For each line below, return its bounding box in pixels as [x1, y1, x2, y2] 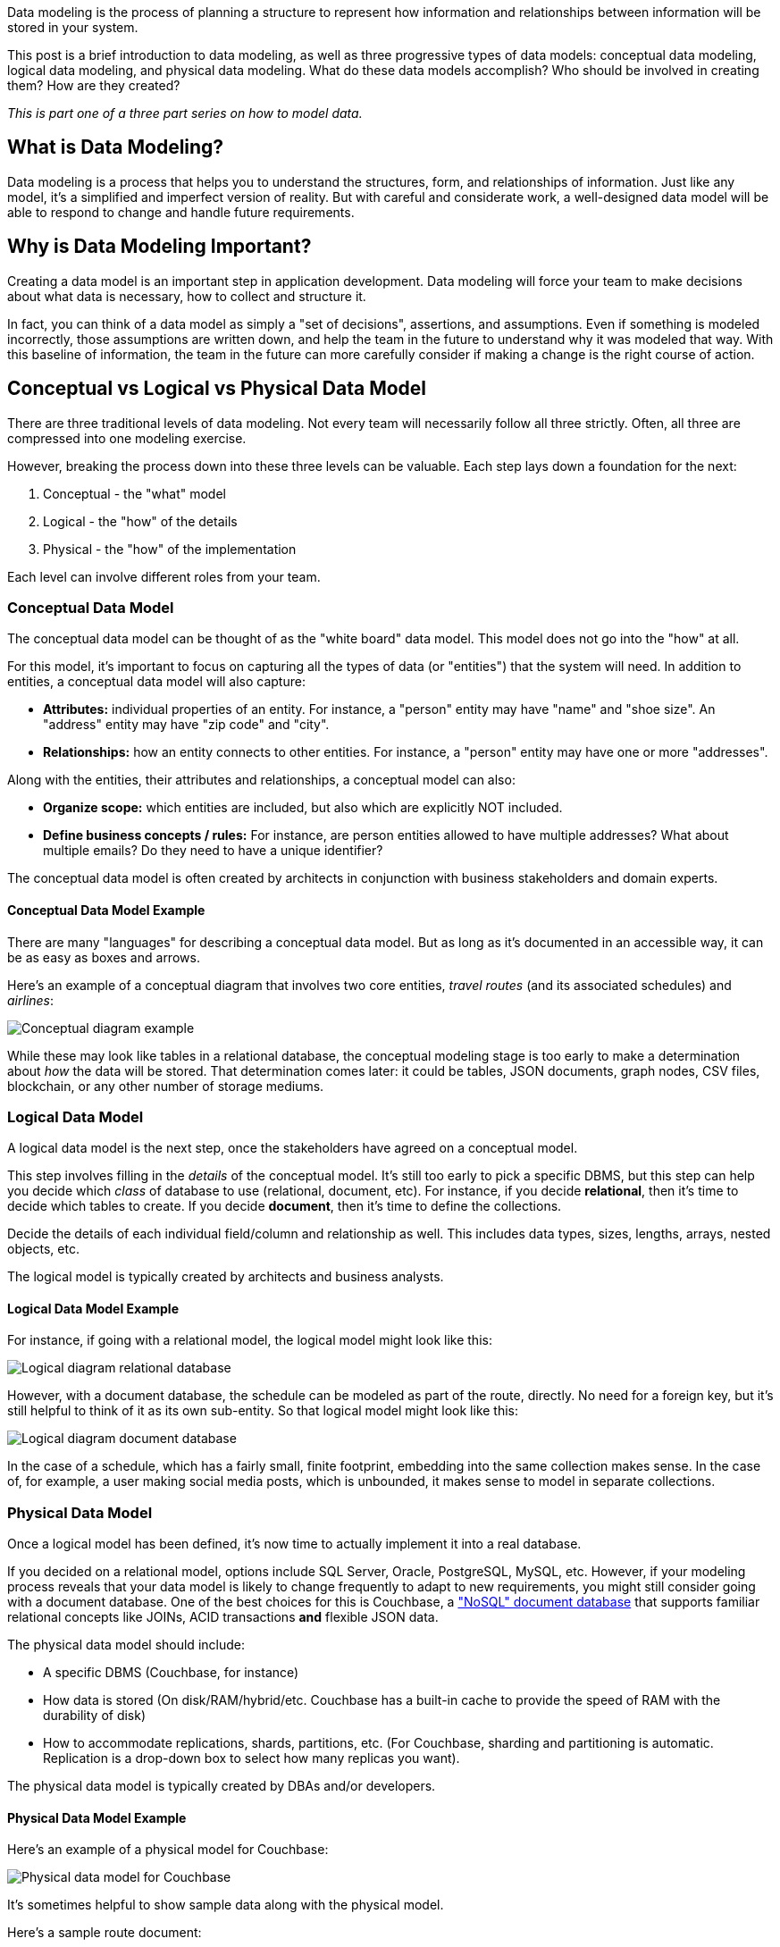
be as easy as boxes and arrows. [7, 949, 200, 965]
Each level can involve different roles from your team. [7, 568, 321, 584]
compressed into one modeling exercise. [7, 430, 247, 446]
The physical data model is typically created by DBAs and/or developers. [7, 1778, 436, 1794]
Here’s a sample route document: [7, 1925, 202, 1941]
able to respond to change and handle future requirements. [7, 204, 355, 220]
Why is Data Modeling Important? [7, 235, 312, 258]
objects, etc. [7, 1241, 80, 1257]
